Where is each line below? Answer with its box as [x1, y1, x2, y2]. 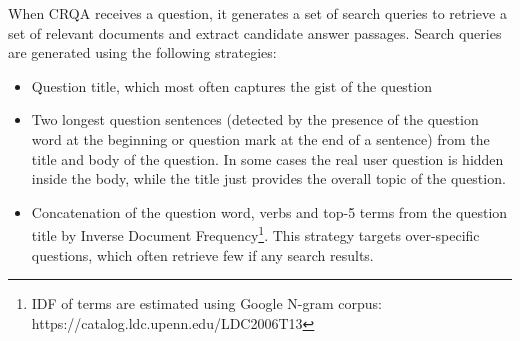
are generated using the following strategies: [8, 42, 277, 63]
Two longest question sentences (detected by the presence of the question [31, 109, 479, 130]
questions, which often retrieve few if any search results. [31, 244, 374, 265]
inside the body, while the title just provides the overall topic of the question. [31, 168, 506, 189]
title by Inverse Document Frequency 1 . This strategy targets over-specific [31, 222, 480, 245]
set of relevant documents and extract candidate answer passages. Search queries [8, 22, 502, 43]
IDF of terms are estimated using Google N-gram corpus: [31, 293, 382, 314]
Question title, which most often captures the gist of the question [31, 75, 432, 96]
